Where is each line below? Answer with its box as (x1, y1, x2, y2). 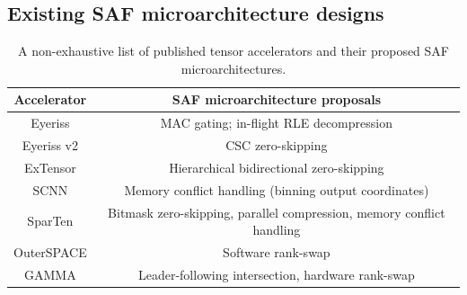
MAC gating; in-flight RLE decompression (160, 113, 392, 132)
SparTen (27, 211, 74, 230)
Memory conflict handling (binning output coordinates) (124, 180, 429, 199)
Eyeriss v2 (22, 136, 78, 155)
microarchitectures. (181, 58, 286, 77)
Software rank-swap (223, 243, 330, 262)
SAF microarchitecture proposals (172, 90, 382, 109)
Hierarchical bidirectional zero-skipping (169, 157, 384, 176)
